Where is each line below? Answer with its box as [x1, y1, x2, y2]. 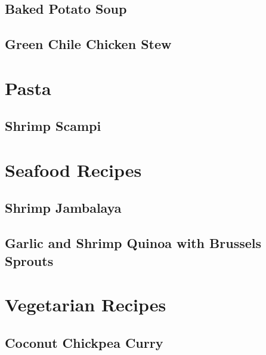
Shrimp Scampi [5, 117, 101, 135]
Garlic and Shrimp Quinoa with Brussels [5, 234, 261, 252]
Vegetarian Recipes [5, 292, 166, 317]
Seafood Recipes [5, 157, 142, 182]
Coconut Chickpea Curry [5, 333, 163, 351]
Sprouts [5, 251, 54, 270]
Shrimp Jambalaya [5, 198, 122, 217]
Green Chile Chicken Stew [5, 35, 172, 53]
